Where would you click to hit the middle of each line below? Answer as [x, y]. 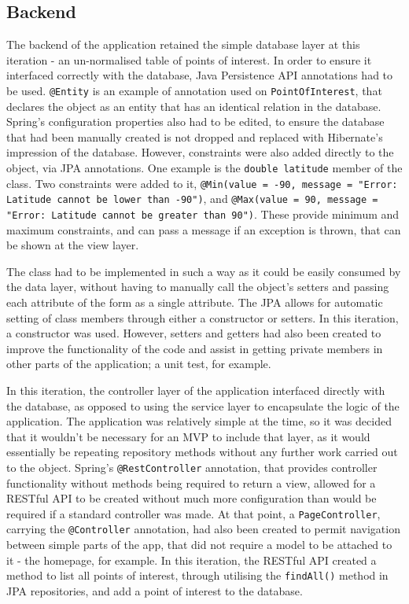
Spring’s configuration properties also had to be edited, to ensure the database [195, 122]
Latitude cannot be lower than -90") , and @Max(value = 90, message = [192, 199]
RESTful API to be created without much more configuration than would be [192, 498]
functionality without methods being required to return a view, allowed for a [191, 482]
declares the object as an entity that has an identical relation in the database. [194, 106]
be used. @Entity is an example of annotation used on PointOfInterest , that [194, 90]
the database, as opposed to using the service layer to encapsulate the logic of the [203, 405]
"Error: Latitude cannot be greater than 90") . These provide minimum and [203, 214]
